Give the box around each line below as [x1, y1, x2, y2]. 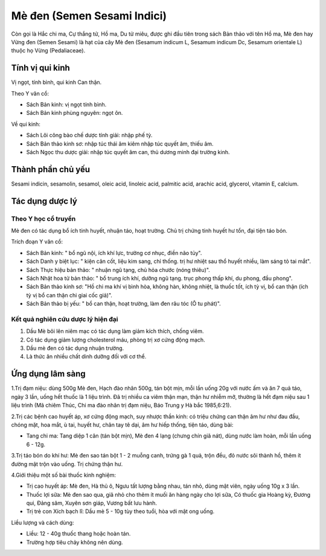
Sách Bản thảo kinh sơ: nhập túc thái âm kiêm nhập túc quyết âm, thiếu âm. [26, 140, 214, 147]
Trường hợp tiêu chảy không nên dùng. [26, 538, 123, 546]
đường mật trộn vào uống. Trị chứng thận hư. [11, 460, 123, 468]
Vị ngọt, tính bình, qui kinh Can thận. [11, 79, 102, 86]
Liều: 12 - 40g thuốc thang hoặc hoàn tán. [26, 530, 131, 537]
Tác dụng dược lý [11, 196, 78, 206]
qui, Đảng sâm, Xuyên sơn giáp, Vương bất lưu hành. [26, 499, 157, 507]
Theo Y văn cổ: [11, 89, 50, 97]
